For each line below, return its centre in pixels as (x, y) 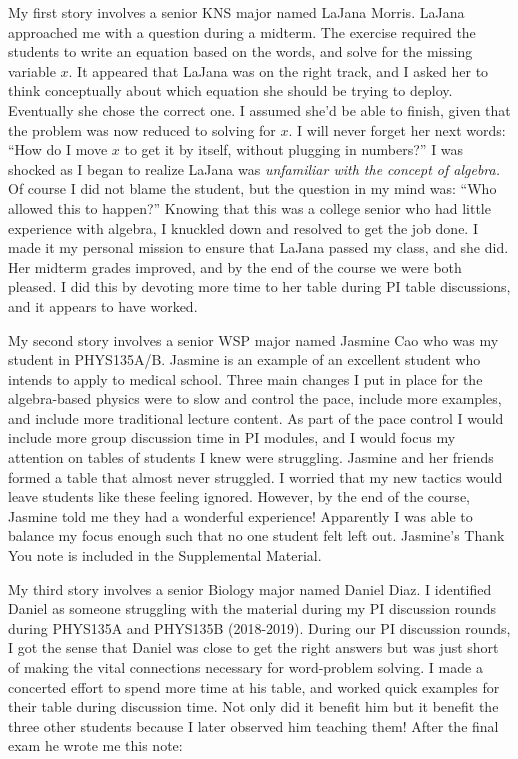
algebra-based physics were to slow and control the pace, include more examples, (255, 398)
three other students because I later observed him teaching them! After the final (253, 725)
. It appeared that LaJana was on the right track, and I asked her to (278, 70)
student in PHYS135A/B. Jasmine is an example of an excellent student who (244, 359)
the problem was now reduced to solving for (142, 129)
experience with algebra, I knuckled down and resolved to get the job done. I (243, 227)
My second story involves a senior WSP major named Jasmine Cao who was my (253, 339)
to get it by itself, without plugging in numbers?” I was (294, 149)
